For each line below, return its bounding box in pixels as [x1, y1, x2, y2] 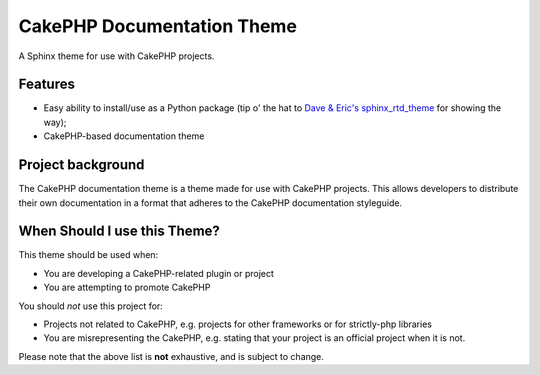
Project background [18, 156, 145, 174]
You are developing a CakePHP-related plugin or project [43, 267, 275, 279]
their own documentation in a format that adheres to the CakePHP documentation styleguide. [18, 196, 403, 209]
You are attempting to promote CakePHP [43, 281, 211, 294]
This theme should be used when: [18, 249, 159, 261]
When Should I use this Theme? [18, 223, 220, 240]
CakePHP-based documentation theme [43, 130, 205, 142]
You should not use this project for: [18, 300, 164, 312]
